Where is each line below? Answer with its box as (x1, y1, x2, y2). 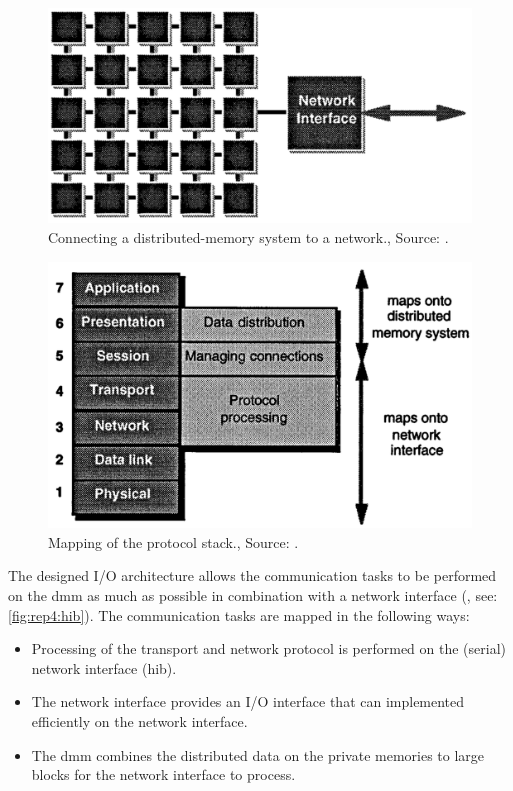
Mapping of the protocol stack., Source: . (48, 531, 299, 552)
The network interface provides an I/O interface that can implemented (31, 691, 465, 712)
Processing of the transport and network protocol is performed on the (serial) (31, 638, 506, 659)
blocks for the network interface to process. (31, 764, 296, 785)
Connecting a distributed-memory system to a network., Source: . (48, 226, 449, 247)
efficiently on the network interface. (31, 710, 248, 731)
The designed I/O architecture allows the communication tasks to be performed (8, 565, 497, 586)
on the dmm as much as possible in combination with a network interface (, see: (8, 584, 498, 605)
